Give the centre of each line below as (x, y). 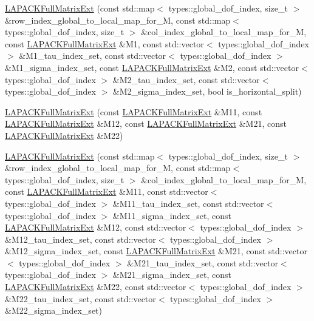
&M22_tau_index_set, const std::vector (80, 298)
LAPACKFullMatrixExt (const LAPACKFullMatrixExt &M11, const (134, 111)
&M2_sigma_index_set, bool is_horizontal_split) (207, 91)
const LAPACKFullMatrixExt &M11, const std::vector (107, 191)
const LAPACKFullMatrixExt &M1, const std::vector (104, 43)
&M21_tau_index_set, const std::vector (203, 262)
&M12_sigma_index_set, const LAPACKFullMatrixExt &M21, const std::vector (156, 251)
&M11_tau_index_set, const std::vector (188, 203)
